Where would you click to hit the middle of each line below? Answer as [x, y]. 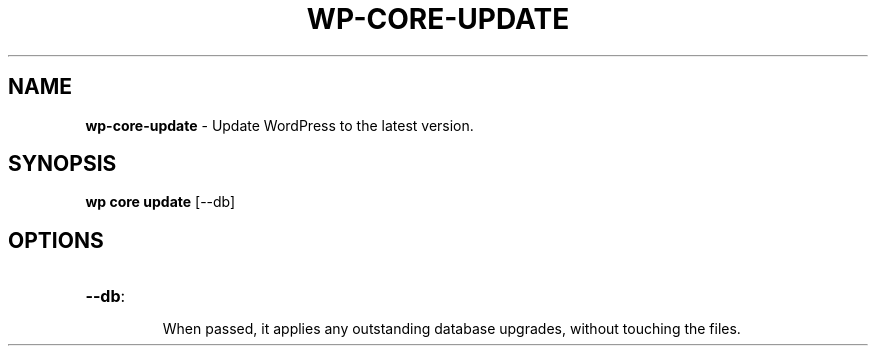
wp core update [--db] [160, 202]
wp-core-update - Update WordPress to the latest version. [279, 125]
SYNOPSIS [62, 164]
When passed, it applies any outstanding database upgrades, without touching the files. [451, 329]
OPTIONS [56, 240]
